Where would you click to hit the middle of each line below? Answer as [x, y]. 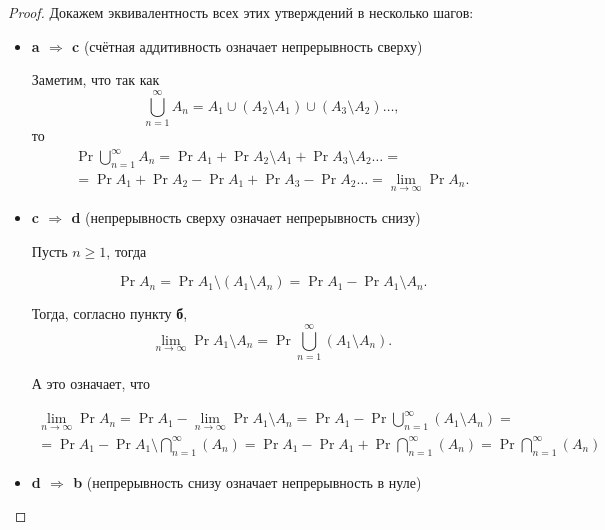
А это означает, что [90, 382]
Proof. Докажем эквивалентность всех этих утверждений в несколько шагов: [241, 12]
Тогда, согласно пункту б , [109, 313]
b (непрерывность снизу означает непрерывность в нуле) [247, 481]
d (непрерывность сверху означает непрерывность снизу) [246, 217]
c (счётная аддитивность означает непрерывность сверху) [247, 45]
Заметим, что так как [95, 79]
